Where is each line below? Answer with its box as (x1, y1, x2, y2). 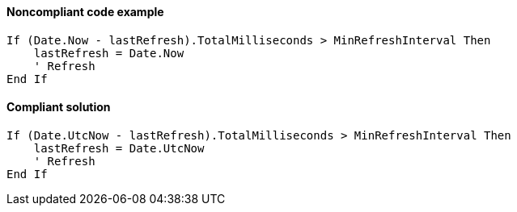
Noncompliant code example (6, 5, 164, 19)
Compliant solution (6, 100, 111, 114)
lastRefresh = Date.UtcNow (33, 141, 205, 155)
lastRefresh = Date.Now (33, 46, 184, 60)
